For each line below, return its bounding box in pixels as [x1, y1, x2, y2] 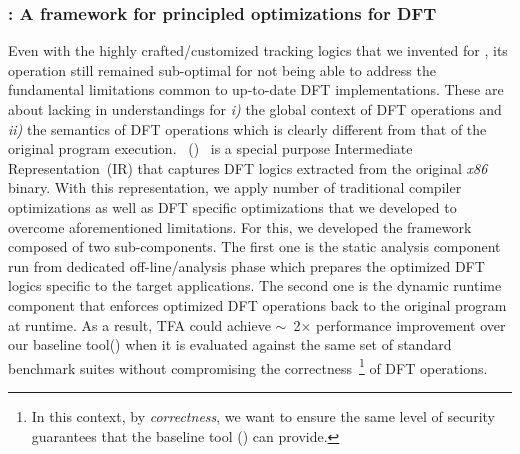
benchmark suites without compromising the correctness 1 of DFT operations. [8, 354, 488, 378]
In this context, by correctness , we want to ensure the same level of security [31, 405, 495, 426]
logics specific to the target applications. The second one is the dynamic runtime [8, 275, 502, 296]
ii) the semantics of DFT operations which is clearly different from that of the [8, 118, 487, 139]
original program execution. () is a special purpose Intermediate [8, 138, 413, 159]
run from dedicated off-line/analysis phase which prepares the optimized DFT [8, 255, 485, 276]
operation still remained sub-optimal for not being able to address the [8, 59, 436, 80]
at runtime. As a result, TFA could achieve [8, 314, 271, 335]
